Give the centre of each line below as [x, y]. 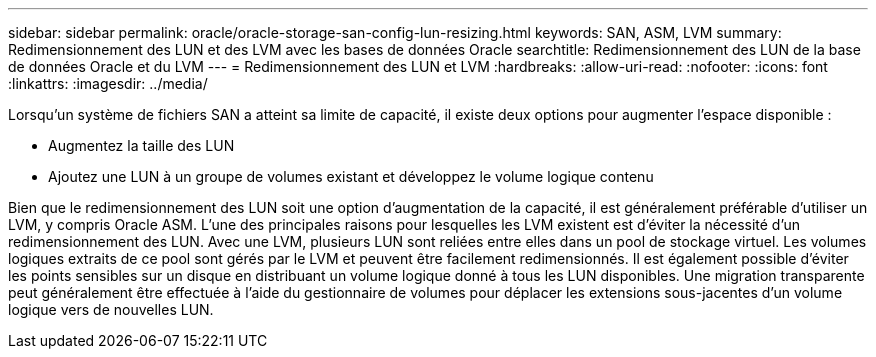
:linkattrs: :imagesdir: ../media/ [108, 83]
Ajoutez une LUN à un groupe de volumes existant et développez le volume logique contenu [351, 176]
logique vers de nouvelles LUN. [111, 309]
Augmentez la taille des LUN [141, 145]
